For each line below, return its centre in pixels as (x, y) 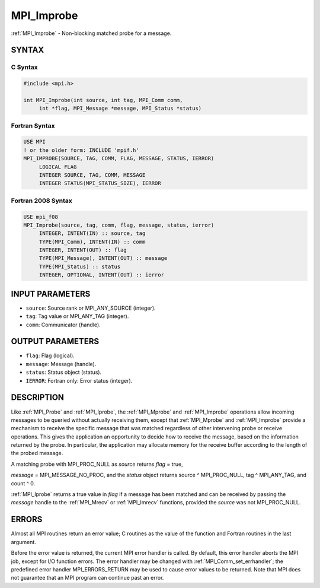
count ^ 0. (23, 483)
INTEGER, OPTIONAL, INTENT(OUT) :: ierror (101, 275)
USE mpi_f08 (41, 217)
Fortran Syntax (33, 126)
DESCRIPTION (38, 398)
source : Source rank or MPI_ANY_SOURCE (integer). (91, 308)
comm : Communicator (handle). (63, 325)
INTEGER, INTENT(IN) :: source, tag (92, 233)
